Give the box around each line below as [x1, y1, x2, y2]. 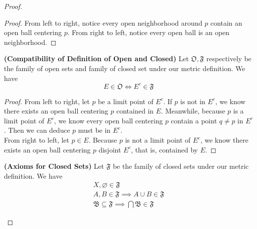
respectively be [206, 53, 252, 64]
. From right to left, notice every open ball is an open [67, 27, 230, 38]
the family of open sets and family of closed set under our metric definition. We [4, 63, 245, 73]
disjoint [99, 144, 121, 154]
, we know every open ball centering [54, 115, 163, 125]
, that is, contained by [131, 144, 198, 154]
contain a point [171, 115, 217, 125]
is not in [180, 96, 206, 106]
